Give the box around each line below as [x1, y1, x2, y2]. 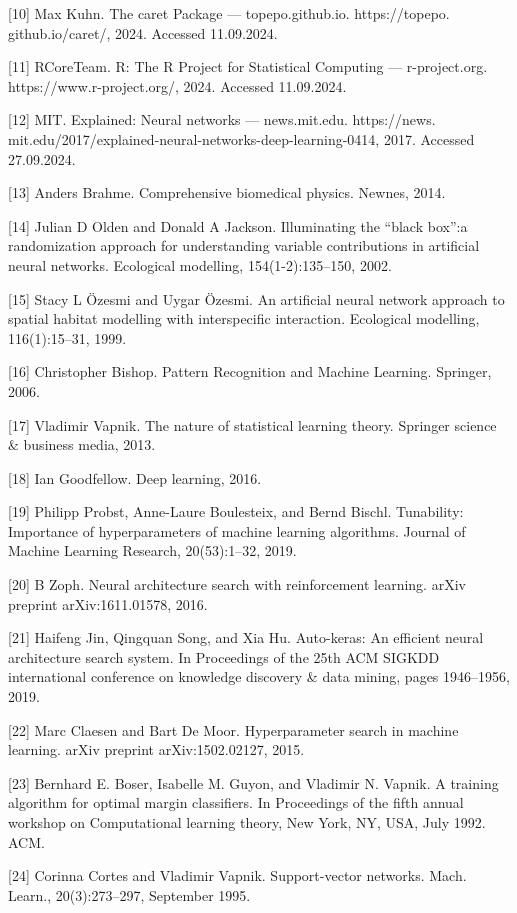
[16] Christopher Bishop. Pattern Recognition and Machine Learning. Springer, [8, 361, 492, 382]
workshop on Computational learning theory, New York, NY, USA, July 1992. [8, 812, 486, 832]
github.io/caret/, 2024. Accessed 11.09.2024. [8, 22, 278, 43]
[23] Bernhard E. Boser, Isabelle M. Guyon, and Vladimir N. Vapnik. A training [8, 772, 499, 793]
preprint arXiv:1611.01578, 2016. [8, 593, 208, 614]
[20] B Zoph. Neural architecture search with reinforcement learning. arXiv [8, 574, 466, 595]
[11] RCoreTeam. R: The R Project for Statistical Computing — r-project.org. [8, 56, 488, 77]
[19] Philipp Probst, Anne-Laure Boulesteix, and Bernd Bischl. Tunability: [8, 501, 464, 522]
